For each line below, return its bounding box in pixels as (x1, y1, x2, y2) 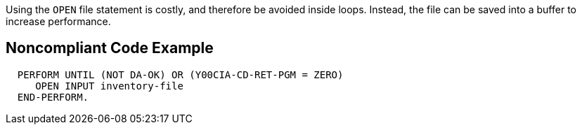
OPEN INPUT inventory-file (35, 80, 183, 92)
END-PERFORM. (17, 91, 89, 103)
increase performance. (6, 15, 111, 27)
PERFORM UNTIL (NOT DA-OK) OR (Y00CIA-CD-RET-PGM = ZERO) (17, 68, 344, 80)
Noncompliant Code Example (6, 39, 214, 57)
